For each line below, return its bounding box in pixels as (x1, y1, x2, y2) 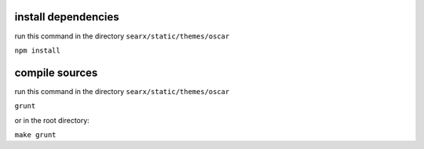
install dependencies (14, 10, 119, 24)
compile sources (14, 66, 98, 79)
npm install (14, 45, 60, 55)
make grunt (14, 130, 57, 139)
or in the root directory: (14, 115, 90, 125)
